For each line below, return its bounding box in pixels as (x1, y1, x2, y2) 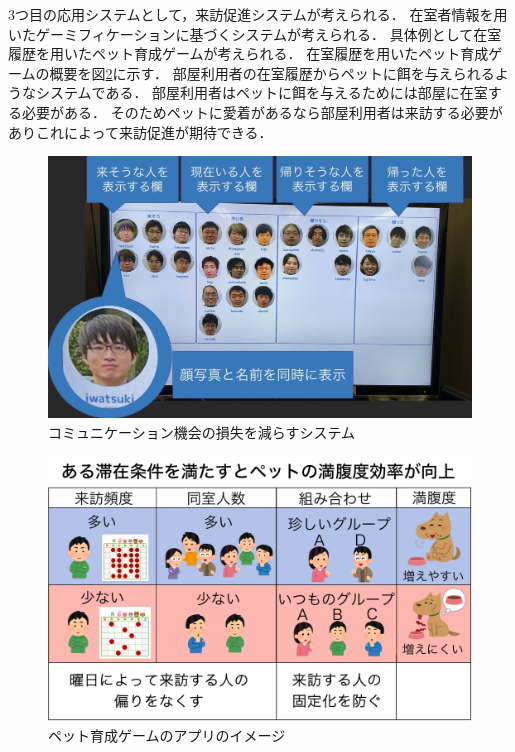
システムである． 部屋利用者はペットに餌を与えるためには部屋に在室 (35, 82, 488, 103)
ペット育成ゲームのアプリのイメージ (48, 725, 286, 746)
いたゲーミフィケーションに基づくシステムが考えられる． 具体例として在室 (8, 23, 502, 44)
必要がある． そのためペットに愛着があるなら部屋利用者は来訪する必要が (21, 101, 503, 122)
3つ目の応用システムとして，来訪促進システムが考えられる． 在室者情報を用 (8, 4, 508, 24)
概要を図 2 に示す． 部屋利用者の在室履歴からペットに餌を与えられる (49, 62, 495, 83)
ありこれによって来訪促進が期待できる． (8, 121, 273, 142)
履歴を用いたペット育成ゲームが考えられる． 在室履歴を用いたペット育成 (8, 43, 489, 64)
